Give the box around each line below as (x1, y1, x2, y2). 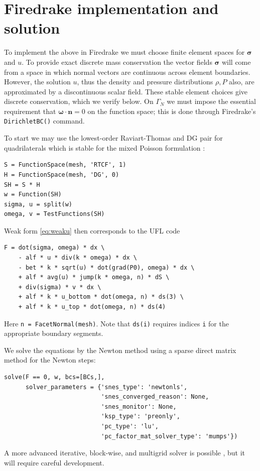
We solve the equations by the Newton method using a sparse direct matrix (4, 344, 236, 355)
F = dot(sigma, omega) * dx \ (4, 244, 105, 252)
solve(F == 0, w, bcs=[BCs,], (4, 374, 105, 381)
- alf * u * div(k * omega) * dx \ (18, 254, 137, 262)
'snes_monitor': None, (101, 403, 177, 410)
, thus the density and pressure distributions (77, 76, 213, 87)
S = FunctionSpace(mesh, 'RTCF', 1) (4, 161, 126, 169)
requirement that (4, 105, 56, 116)
